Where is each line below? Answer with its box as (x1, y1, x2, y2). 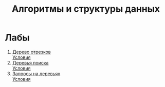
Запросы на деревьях (12, 70, 61, 77)
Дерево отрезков (12, 49, 51, 55)
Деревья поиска (12, 59, 49, 66)
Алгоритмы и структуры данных (11, 3, 160, 15)
